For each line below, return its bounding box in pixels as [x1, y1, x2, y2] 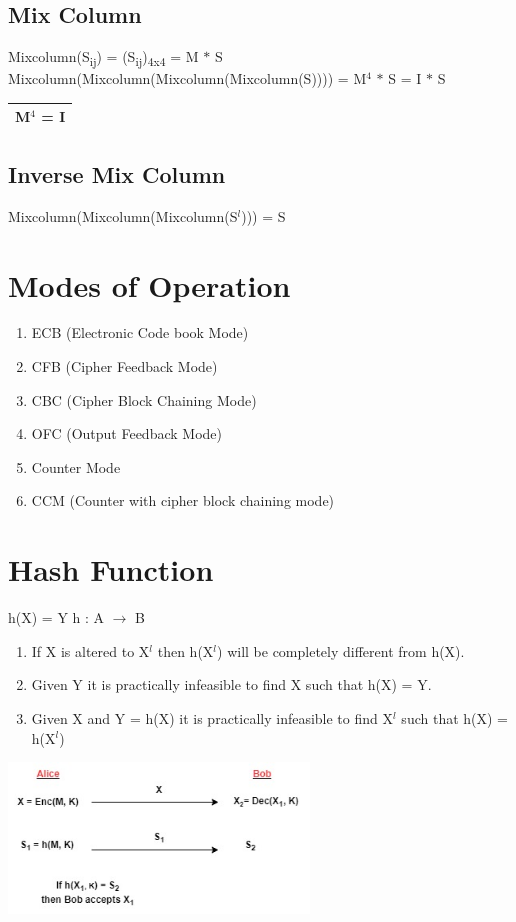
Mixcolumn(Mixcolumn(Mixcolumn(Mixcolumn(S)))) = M [8, 68, 367, 89]
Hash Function [8, 549, 214, 590]
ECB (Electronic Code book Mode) [31, 322, 249, 343]
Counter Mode [31, 456, 121, 477]
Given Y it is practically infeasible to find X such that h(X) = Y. [31, 674, 432, 695]
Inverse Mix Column [8, 158, 226, 189]
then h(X [157, 640, 214, 661]
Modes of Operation [8, 264, 291, 305]
